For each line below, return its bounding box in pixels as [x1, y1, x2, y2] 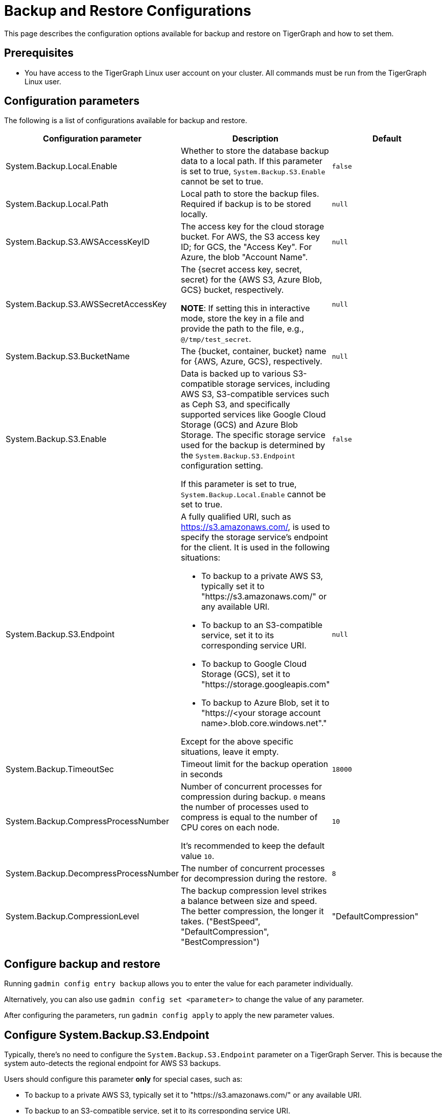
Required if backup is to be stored [180, 199, 311, 210]
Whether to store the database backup [180, 146, 329, 156]
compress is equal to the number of [180, 812, 318, 823]
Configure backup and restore [4, 957, 160, 970]
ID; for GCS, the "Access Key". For [180, 242, 312, 252]
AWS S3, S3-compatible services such [180, 389, 330, 400]
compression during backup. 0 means [180, 792, 325, 802]
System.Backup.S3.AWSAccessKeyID [6, 237, 150, 247]
